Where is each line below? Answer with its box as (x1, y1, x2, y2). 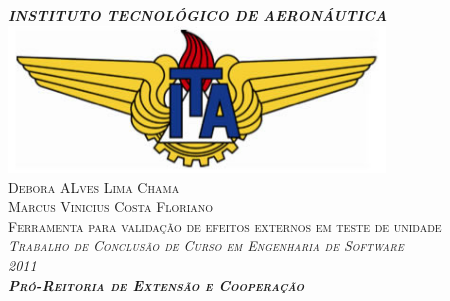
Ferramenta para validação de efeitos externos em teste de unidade (8, 215, 442, 236)
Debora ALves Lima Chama (8, 176, 180, 197)
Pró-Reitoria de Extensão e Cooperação (8, 274, 305, 295)
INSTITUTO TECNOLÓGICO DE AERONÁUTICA (8, 5, 388, 25)
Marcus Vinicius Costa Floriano (8, 196, 214, 217)
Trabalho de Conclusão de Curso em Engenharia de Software (8, 235, 404, 256)
